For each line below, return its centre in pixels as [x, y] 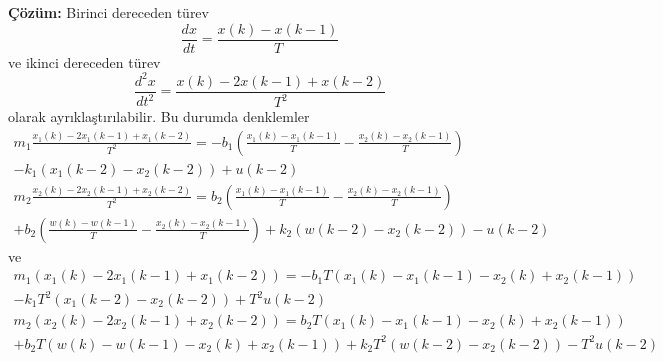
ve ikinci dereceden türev [84, 61]
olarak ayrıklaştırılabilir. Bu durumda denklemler [159, 116]
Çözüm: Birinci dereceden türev [108, 12]
